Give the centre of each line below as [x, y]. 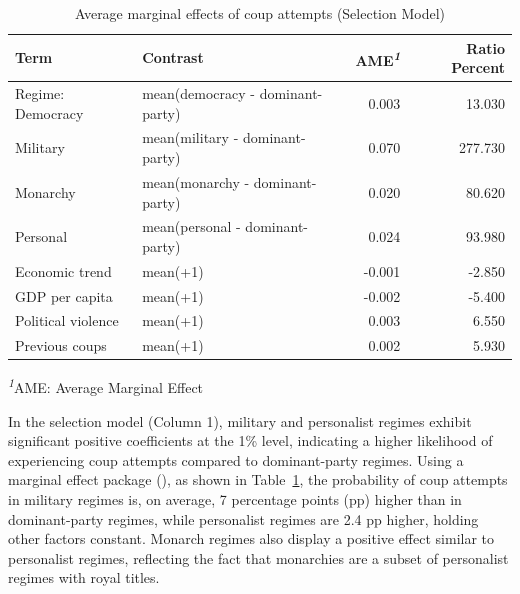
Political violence [67, 320]
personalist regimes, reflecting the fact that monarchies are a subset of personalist [258, 557]
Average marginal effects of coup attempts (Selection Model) [260, 13]
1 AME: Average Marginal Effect [106, 386]
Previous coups [61, 345]
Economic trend [63, 270]
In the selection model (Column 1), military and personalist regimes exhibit [240, 420]
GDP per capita [64, 295]
